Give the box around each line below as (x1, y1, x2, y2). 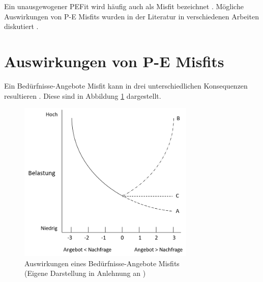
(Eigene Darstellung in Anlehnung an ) (24, 268, 146, 278)
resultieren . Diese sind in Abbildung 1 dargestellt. (4, 90, 161, 101)
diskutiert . (4, 21, 39, 32)
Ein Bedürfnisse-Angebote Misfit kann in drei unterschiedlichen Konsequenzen (4, 80, 248, 91)
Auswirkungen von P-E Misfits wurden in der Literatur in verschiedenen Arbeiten (4, 11, 259, 21)
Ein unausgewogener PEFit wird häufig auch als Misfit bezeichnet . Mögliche (4, 1, 244, 11)
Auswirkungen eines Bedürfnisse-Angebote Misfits (24, 258, 180, 268)
